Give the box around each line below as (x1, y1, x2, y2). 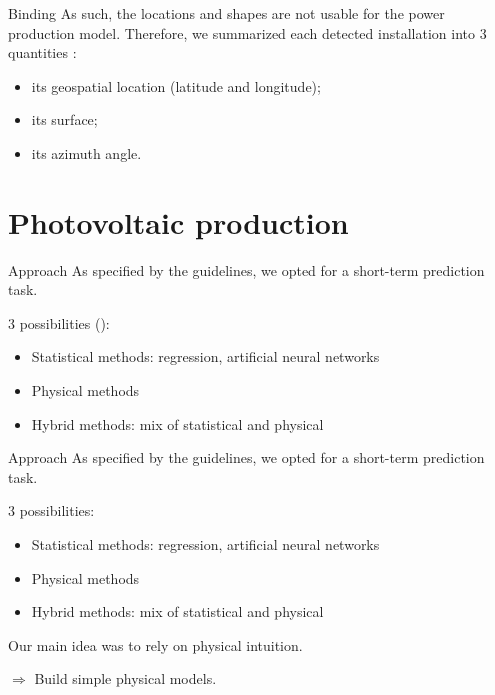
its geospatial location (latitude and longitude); (31, 75, 321, 96)
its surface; (31, 109, 98, 130)
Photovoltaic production (8, 201, 349, 242)
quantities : (8, 42, 77, 63)
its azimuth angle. (31, 142, 142, 163)
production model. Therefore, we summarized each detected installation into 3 (8, 22, 487, 43)
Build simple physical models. (34, 668, 217, 689)
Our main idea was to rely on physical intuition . (8, 634, 303, 655)
